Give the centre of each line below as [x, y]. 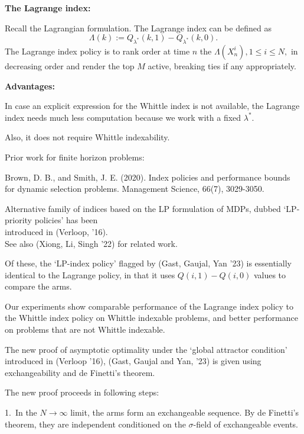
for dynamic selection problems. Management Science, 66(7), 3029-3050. [135, 189]
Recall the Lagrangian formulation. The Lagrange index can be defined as [138, 28]
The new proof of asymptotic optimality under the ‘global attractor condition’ [146, 349]
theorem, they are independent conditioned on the [95, 424]
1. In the [21, 412]
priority [18, 220]
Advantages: [30, 86]
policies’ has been [66, 220]
